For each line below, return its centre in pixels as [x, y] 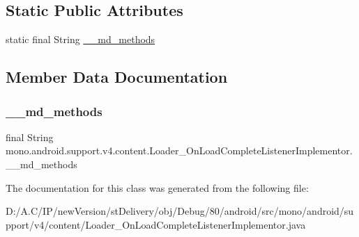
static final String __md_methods [81, 39]
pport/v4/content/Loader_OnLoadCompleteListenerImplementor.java [156, 224]
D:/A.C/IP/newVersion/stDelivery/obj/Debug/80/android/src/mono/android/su [180, 211]
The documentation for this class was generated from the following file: [157, 187]
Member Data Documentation [117, 77]
